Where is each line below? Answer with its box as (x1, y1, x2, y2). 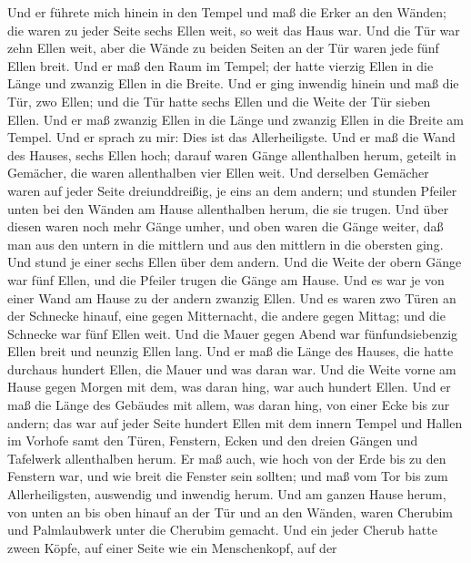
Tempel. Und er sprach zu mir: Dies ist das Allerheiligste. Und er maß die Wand (7, 128, 456, 147)
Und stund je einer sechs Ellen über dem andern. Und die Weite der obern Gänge (7, 252, 462, 271)
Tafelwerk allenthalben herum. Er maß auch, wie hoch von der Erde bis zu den (7, 448, 446, 467)
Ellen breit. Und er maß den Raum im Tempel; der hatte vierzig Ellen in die (7, 56, 434, 75)
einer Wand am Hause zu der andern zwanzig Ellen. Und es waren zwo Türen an (7, 288, 456, 307)
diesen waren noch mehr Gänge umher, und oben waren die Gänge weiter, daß (7, 217, 444, 236)
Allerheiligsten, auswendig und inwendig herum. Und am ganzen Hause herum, (7, 485, 446, 504)
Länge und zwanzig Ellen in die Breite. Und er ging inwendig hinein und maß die (7, 74, 459, 93)
